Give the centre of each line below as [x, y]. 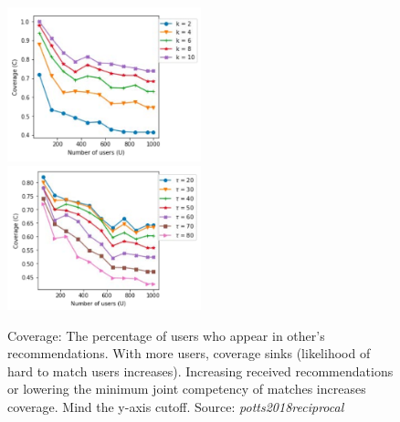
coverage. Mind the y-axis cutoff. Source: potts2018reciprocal [176, 407]
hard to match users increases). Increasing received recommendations [200, 371]
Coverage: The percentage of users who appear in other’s [166, 335]
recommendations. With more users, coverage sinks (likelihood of [189, 353]
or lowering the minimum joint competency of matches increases [187, 389]
